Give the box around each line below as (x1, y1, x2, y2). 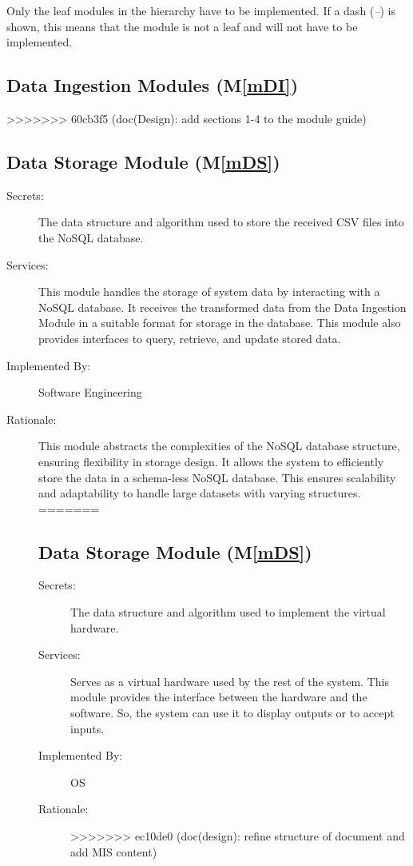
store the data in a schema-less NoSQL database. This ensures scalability (38, 469, 396, 485)
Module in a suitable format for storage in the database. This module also (38, 314, 401, 331)
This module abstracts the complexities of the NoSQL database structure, (38, 437, 400, 454)
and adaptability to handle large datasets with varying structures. (38, 485, 361, 501)
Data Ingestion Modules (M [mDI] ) (6, 73, 299, 98)
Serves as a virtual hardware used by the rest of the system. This (70, 672, 389, 689)
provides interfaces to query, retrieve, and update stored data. (38, 329, 341, 346)
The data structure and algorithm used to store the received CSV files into (38, 214, 404, 230)
